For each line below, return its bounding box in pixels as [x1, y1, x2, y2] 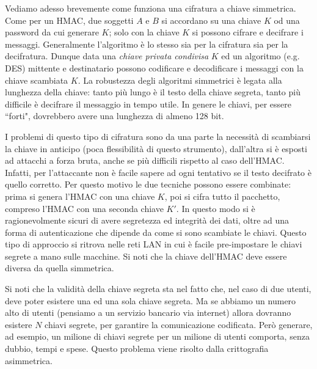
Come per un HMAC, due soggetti [5, 13, 134, 26]
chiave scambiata [5, 73, 68, 86]
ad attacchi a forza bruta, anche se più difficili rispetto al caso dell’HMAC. [5, 154, 285, 167]
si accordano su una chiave [161, 13, 261, 26]
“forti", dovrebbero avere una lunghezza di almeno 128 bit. [5, 109, 224, 122]
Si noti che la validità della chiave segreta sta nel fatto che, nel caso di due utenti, [5, 282, 312, 295]
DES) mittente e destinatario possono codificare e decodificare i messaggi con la [5, 61, 304, 74]
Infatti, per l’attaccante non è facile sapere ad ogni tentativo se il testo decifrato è [5, 166, 312, 178]
